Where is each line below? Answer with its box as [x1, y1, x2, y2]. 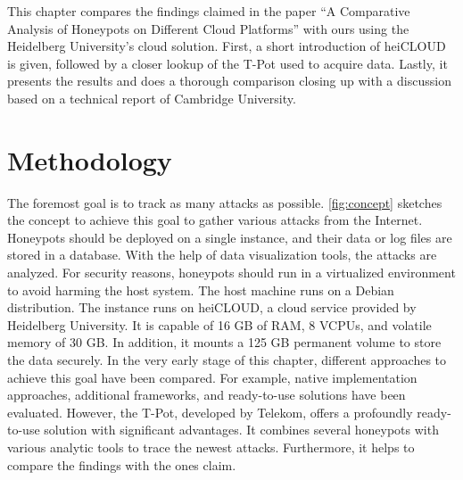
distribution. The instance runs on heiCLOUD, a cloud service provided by [7, 298, 417, 317]
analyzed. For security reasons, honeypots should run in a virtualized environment [7, 263, 456, 282]
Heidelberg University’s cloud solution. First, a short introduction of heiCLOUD [7, 37, 446, 55]
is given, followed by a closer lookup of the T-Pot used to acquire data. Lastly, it [7, 54, 448, 72]
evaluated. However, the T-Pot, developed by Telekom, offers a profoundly [7, 402, 413, 421]
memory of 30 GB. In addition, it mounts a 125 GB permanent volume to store [7, 333, 442, 352]
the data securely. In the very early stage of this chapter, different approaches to [7, 351, 447, 369]
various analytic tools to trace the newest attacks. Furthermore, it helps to [7, 438, 415, 456]
